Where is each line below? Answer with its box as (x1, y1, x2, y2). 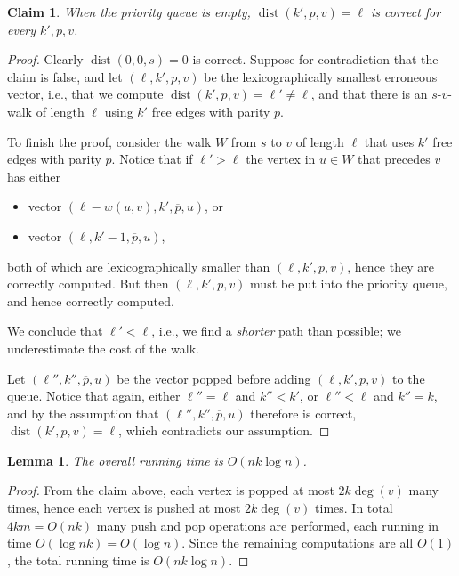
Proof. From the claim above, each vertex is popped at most (7, 481, 334, 499)
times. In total (315, 499, 393, 517)
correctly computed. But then (7, 274, 169, 293)
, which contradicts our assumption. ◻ (118, 421, 330, 440)
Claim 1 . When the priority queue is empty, (7, 3, 251, 20)
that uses (364, 132, 415, 150)
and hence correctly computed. (7, 291, 174, 310)
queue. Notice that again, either (7, 386, 181, 405)
